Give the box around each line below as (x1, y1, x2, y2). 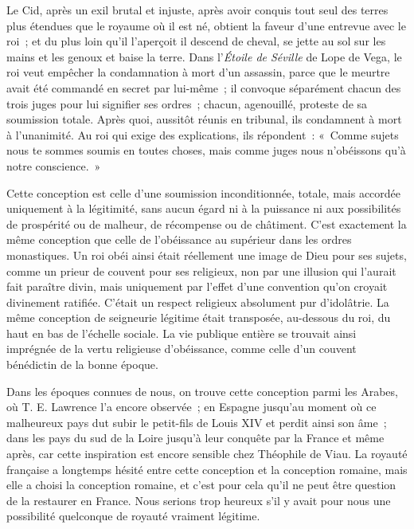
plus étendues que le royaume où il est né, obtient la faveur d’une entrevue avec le (6, 17, 406, 33)
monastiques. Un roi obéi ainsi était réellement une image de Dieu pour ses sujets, (6, 246, 407, 263)
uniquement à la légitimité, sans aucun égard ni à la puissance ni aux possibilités (6, 200, 401, 217)
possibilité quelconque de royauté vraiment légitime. (6, 507, 260, 524)
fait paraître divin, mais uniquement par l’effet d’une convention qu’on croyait (6, 278, 388, 295)
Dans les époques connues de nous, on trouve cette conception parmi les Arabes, (6, 382, 398, 399)
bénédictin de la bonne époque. (6, 356, 158, 373)
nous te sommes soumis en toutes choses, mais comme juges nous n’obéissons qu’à (6, 142, 406, 159)
